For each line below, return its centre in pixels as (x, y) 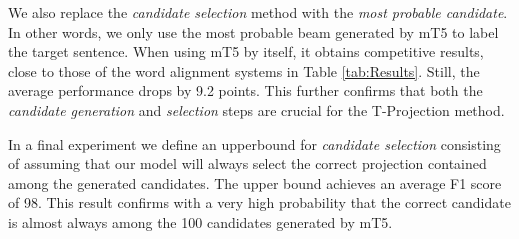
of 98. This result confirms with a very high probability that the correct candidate (259, 202)
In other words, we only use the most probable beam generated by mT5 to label (253, 31)
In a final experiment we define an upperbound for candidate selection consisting (254, 143)
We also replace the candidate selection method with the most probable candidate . (258, 12)
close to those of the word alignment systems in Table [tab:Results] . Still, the (244, 70)
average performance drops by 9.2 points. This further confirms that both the (245, 90)
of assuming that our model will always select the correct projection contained (247, 163)
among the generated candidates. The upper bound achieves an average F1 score (255, 182)
